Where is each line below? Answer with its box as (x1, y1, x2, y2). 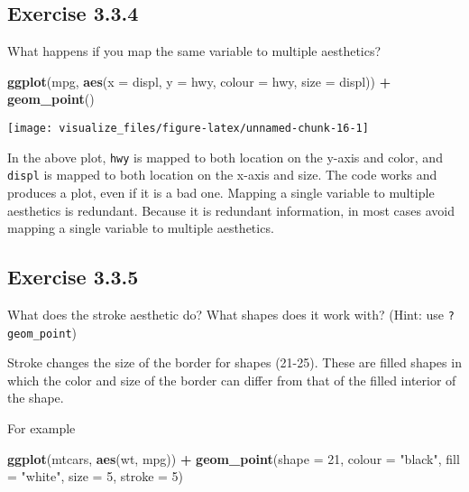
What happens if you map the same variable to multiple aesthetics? (7, 42, 382, 60)
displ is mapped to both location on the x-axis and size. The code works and (7, 165, 437, 184)
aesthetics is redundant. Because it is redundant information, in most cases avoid (7, 200, 455, 219)
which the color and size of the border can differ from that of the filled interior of (7, 370, 456, 389)
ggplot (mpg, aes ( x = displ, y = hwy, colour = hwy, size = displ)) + (7, 71, 391, 90)
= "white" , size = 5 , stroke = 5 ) (7, 467, 184, 486)
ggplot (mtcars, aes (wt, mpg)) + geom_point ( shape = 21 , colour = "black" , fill (7, 449, 460, 468)
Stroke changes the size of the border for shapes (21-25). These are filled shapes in (7, 353, 462, 372)
